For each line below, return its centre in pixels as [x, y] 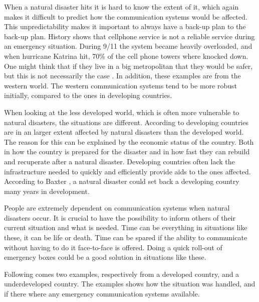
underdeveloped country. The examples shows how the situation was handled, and [130, 284]
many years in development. [47, 191]
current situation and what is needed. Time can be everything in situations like [126, 227]
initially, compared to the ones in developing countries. [88, 95]
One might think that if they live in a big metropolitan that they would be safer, [128, 66]
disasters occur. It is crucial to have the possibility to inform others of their [120, 217]
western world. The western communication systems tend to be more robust [120, 85]
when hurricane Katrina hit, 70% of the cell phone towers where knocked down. [126, 56]
